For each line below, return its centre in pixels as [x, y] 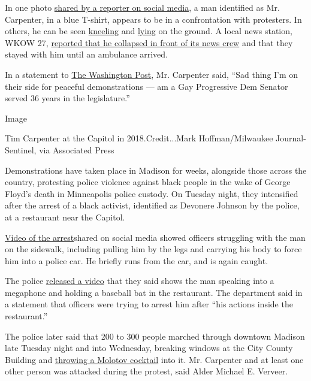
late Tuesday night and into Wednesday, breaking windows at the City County [149, 348]
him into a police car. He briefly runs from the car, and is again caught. [137, 260]
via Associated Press [77, 149]
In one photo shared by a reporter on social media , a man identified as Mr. [142, 7]
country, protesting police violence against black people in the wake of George [148, 182]
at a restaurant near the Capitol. [65, 217]
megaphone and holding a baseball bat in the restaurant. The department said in [154, 292]
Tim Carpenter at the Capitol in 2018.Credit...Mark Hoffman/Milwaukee [139, 138]
